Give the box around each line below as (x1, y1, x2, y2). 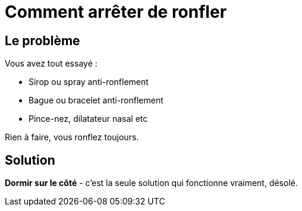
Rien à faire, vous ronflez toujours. (5, 132, 139, 143)
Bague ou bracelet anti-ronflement (29, 95, 163, 106)
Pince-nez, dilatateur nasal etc (29, 114, 148, 124)
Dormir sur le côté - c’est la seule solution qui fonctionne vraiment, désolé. (5, 178, 298, 188)
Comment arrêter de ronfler (5, 2, 227, 22)
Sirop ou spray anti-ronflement (29, 77, 149, 87)
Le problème (5, 33, 80, 48)
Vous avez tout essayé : (5, 58, 97, 69)
